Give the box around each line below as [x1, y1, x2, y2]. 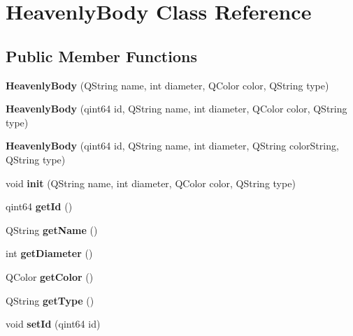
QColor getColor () [6, 269, 94, 284]
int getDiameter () [6, 246, 93, 261]
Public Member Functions [6, 45, 197, 66]
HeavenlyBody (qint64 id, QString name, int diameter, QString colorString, [6, 138, 339, 153]
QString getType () [6, 293, 94, 307]
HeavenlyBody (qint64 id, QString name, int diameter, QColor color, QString [6, 101, 347, 116]
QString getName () [6, 222, 98, 237]
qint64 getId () [6, 199, 73, 214]
